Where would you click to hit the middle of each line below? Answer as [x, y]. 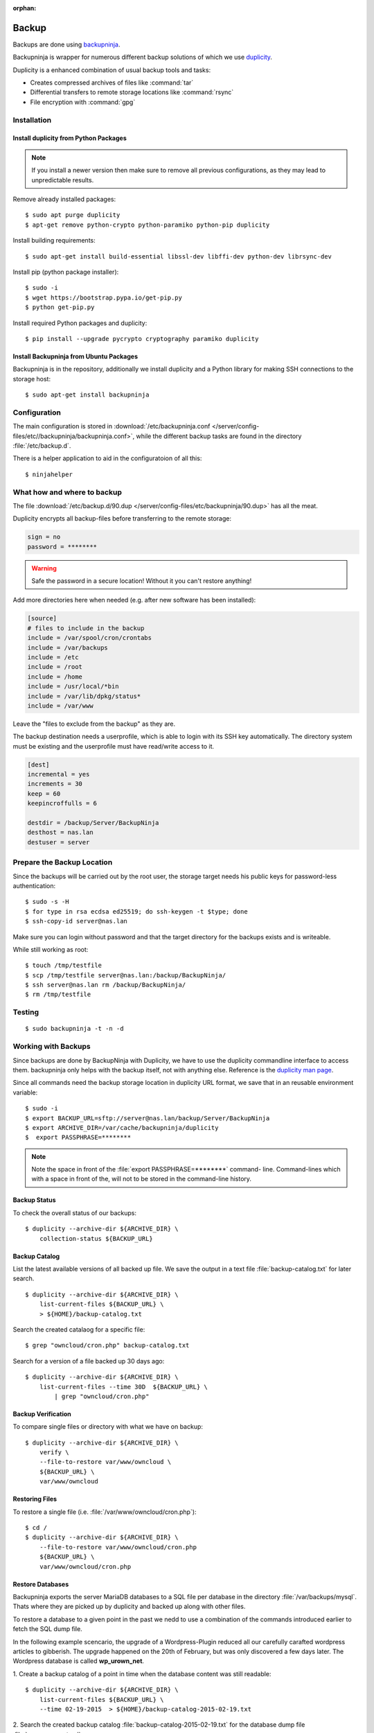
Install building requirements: [54, 241]
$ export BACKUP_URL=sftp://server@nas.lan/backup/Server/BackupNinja [148, 1118]
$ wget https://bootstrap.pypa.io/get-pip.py [104, 297]
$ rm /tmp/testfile [58, 994]
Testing [26, 1012]
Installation [32, 120]
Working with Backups [52, 1047]
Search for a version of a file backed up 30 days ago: [89, 1361]
